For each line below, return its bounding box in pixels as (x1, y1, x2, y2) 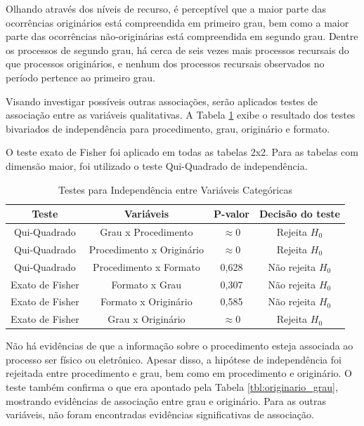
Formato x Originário (100, 294, 193, 309)
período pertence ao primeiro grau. (6, 69, 155, 84)
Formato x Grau (111, 277, 182, 291)
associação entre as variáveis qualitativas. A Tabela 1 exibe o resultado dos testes (6, 107, 356, 122)
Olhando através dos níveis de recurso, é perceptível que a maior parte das (6, 1, 326, 15)
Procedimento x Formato (93, 259, 200, 274)
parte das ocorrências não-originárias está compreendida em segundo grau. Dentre (6, 29, 358, 44)
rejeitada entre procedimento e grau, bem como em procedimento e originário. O (6, 366, 352, 380)
